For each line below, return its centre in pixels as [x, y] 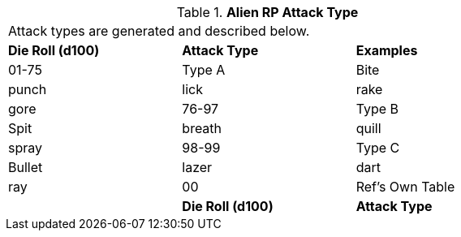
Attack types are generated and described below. [159, 31]
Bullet [26, 167]
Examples [387, 50]
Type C [378, 148]
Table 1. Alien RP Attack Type [267, 12]
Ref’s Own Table [405, 187]
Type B [377, 109]
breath [202, 128]
